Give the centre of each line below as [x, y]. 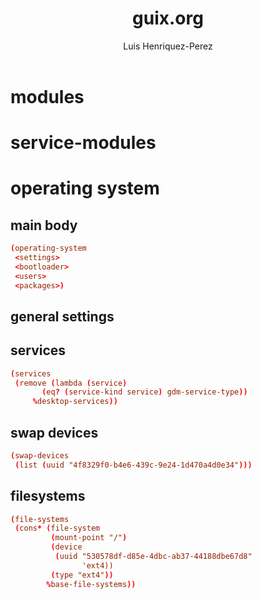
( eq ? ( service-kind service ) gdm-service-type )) [144, 392]
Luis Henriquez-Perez [168, 46]
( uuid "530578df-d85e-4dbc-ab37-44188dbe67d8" [153, 557]
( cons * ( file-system [57, 528]
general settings [62, 316]
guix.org [168, 18]
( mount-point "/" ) [89, 538]
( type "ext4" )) [82, 575]
